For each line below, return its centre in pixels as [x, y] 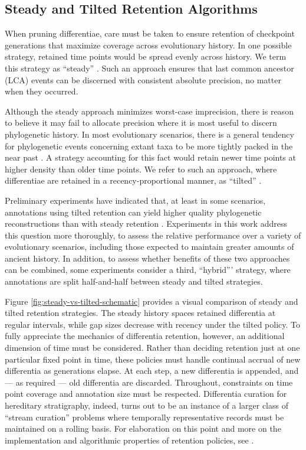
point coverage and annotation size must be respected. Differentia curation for [146, 394]
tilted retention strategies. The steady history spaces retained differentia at [140, 313]
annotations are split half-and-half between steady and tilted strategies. [134, 281]
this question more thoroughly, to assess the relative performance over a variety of [153, 235]
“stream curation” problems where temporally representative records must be [144, 417]
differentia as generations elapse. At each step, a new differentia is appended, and [152, 371]
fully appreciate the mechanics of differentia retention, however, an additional [145, 336]
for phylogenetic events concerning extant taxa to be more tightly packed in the [149, 146]
